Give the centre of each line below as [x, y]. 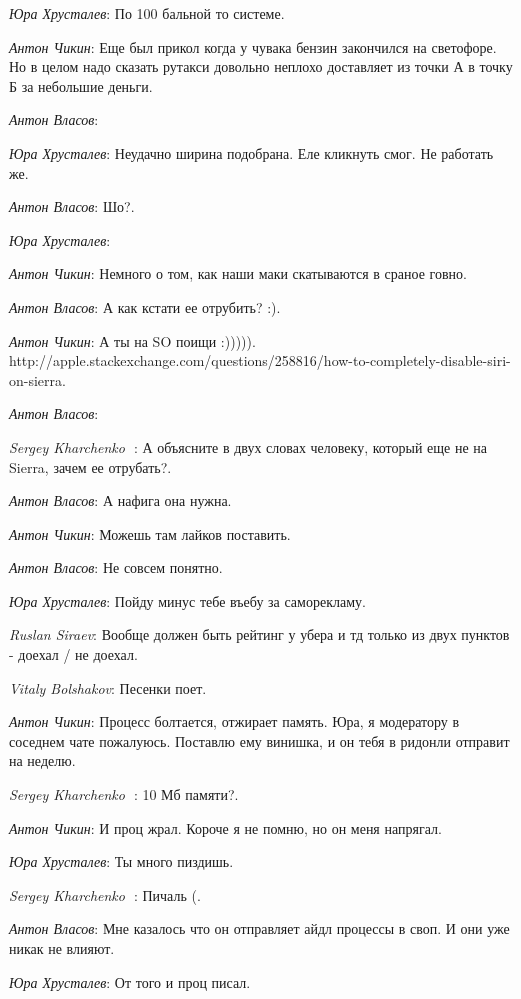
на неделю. [42, 760]
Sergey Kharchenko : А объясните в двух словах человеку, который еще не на [248, 446]
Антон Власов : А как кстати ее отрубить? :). [145, 306]
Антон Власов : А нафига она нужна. [120, 500]
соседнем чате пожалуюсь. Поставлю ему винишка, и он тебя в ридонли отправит [259, 740]
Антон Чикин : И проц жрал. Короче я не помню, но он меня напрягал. [225, 827]
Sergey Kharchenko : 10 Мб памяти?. [124, 794]
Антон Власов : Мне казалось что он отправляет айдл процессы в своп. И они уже [259, 928]
